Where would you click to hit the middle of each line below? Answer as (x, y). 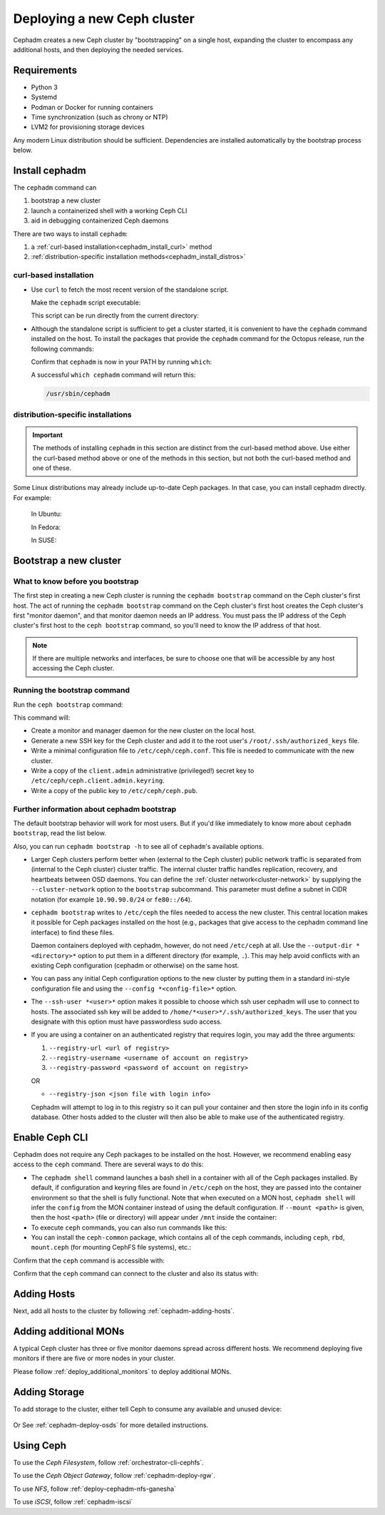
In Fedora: (46, 527)
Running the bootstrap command (71, 690)
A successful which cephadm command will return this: (113, 375)
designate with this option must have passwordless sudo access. (127, 1021)
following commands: (62, 349)
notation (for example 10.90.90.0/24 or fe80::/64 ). (112, 899)
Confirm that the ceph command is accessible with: (89, 1260)
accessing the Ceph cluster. (73, 668)
